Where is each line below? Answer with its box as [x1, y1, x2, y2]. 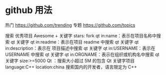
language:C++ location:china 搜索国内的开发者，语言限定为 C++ [5, 63, 137, 70]
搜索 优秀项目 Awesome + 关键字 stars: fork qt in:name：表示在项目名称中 [5, 32, 157, 38]
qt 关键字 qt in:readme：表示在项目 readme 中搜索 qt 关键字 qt [10, 38, 139, 45]
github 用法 [5, 4, 52, 16]
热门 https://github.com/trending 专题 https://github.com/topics [5, 22, 136, 28]
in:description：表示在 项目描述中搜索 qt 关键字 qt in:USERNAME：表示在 [5, 45, 156, 51]
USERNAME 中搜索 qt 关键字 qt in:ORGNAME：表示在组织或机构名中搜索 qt [5, 51, 160, 57]
